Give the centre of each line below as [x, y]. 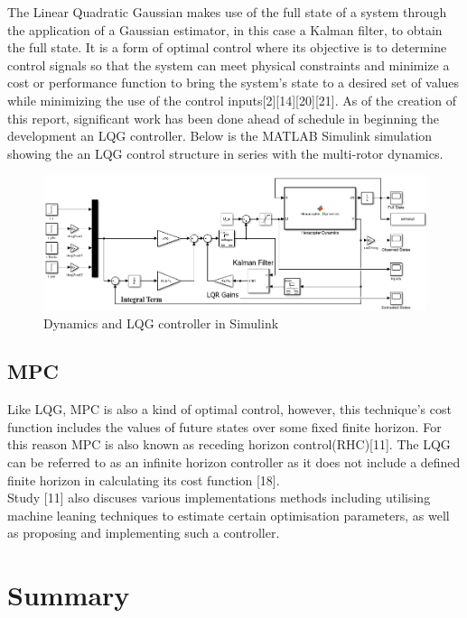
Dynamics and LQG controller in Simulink [161, 323]
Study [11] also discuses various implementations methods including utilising [219, 498]
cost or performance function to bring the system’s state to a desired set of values [233, 83]
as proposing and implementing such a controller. [144, 533]
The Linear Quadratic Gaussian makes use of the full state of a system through [227, 12]
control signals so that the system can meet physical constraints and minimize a [229, 65]
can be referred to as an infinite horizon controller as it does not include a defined [234, 462]
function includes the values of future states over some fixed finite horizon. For [224, 426]
